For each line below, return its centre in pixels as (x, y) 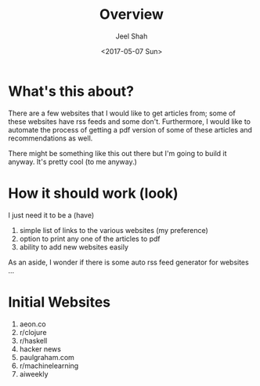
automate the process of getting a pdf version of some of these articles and (130, 129)
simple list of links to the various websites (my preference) (114, 230)
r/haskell (33, 340)
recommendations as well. (51, 138)
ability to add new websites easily (74, 247)
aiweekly (34, 373)
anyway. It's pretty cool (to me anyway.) (72, 162)
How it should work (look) (93, 193)
